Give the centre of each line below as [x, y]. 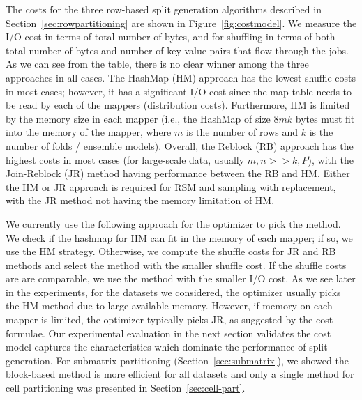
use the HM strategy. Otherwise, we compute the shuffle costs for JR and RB [171, 251]
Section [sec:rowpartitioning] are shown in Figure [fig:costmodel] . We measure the [181, 23]
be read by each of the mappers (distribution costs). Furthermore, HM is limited [178, 105]
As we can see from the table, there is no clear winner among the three [157, 64]
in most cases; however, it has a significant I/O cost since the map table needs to [179, 91]
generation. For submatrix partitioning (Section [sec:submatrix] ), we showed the [177, 360]
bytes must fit [325, 118]
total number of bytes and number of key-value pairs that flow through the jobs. [177, 50]
